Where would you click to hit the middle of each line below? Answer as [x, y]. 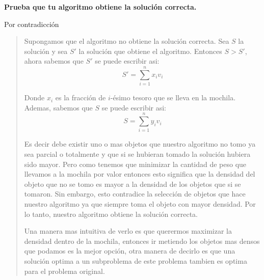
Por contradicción [32, 24]
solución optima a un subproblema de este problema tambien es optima [136, 260]
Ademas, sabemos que [58, 107]
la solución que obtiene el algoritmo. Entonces [150, 51]
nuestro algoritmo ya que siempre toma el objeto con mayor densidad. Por [140, 203]
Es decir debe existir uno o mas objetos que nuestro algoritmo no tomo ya [140, 144]
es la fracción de [81, 97]
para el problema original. [64, 271]
